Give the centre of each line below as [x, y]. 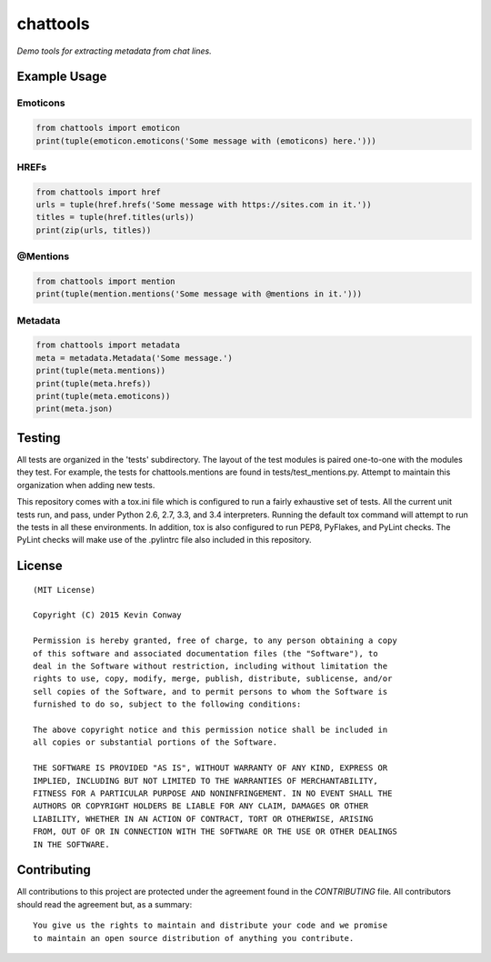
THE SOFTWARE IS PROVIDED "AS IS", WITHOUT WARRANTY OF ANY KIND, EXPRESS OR [210, 768]
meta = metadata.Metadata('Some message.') [135, 358]
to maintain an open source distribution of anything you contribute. [194, 938]
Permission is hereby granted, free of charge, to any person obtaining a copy [215, 641]
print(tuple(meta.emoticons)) [103, 396]
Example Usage [62, 77]
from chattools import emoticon [108, 128]
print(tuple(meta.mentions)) [101, 371]
